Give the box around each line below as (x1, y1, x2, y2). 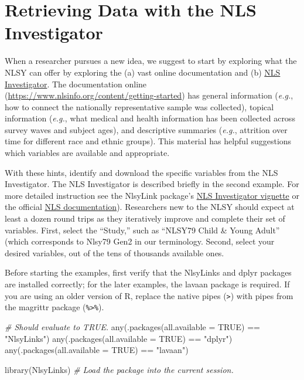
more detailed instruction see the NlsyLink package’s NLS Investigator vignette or (5, 189, 299, 201)
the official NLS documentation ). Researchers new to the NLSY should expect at (5, 201, 295, 213)
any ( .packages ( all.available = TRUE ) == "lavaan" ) (5, 344, 189, 356)
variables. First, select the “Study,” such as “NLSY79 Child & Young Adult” (5, 223, 280, 236)
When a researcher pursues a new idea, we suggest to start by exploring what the (5, 55, 297, 67)
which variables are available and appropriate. (5, 147, 170, 159)
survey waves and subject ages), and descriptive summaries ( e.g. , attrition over (5, 123, 288, 135)
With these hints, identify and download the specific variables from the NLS (5, 166, 278, 178)
